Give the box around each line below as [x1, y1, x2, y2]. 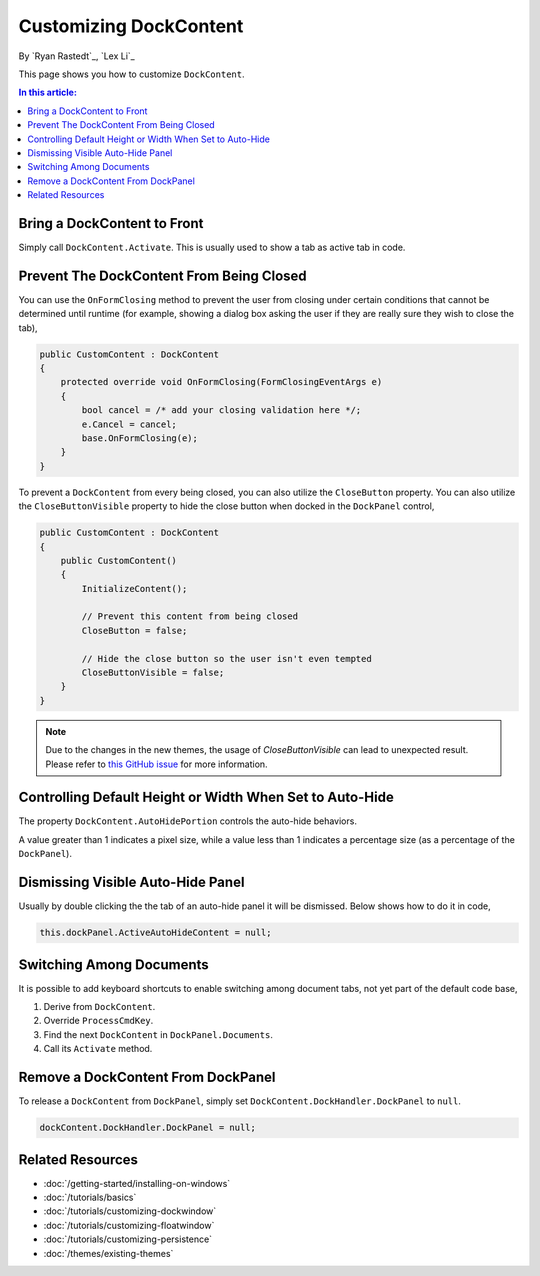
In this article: [18, 86, 77, 99]
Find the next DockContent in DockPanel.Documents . [43, 1028, 274, 1040]
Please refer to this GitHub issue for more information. [45, 758, 269, 770]
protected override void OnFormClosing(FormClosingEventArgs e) [60, 376, 383, 388]
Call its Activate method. [43, 1043, 153, 1055]
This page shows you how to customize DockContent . [18, 68, 245, 80]
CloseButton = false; [81, 625, 188, 636]
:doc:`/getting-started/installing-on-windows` [43, 1177, 231, 1189]
